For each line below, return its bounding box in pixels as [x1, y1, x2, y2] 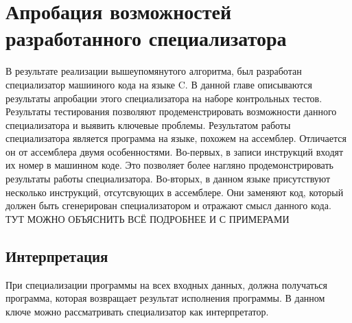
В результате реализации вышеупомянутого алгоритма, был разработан [5, 64, 302, 78]
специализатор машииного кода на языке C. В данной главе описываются [5, 77, 312, 91]
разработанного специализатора [5, 24, 287, 52]
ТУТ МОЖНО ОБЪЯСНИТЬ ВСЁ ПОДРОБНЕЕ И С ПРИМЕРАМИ [5, 211, 290, 226]
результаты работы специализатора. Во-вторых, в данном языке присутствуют [5, 171, 331, 186]
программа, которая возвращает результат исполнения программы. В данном [5, 291, 325, 305]
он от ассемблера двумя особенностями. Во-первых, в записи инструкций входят [5, 144, 344, 158]
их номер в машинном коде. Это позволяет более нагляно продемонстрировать [5, 158, 333, 172]
